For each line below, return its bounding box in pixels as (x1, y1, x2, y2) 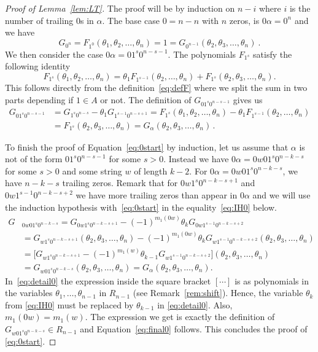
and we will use (252, 189, 311, 201)
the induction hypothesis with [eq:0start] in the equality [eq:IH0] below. (5, 200, 277, 213)
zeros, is (229, 14, 260, 26)
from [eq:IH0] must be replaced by (5, 298, 134, 311)
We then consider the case (5, 47, 103, 60)
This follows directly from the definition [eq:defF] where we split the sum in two (5, 81, 308, 94)
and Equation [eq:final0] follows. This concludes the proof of (80, 323, 308, 335)
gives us (233, 93, 263, 106)
